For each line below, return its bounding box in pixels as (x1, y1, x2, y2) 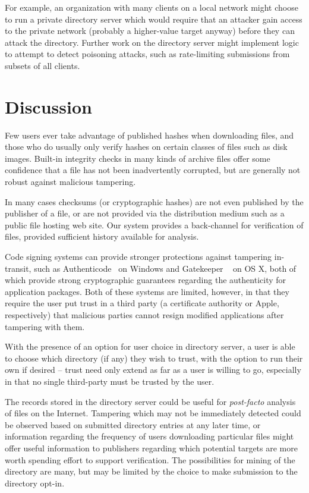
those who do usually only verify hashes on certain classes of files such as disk (5, 140, 288, 153)
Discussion (5, 94, 92, 118)
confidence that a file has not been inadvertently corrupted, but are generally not (5, 164, 301, 176)
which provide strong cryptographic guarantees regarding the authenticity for (5, 274, 286, 286)
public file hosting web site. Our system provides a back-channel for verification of (5, 218, 304, 231)
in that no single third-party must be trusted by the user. (5, 375, 215, 387)
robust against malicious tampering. (5, 175, 136, 188)
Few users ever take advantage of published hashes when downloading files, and (5, 128, 294, 141)
